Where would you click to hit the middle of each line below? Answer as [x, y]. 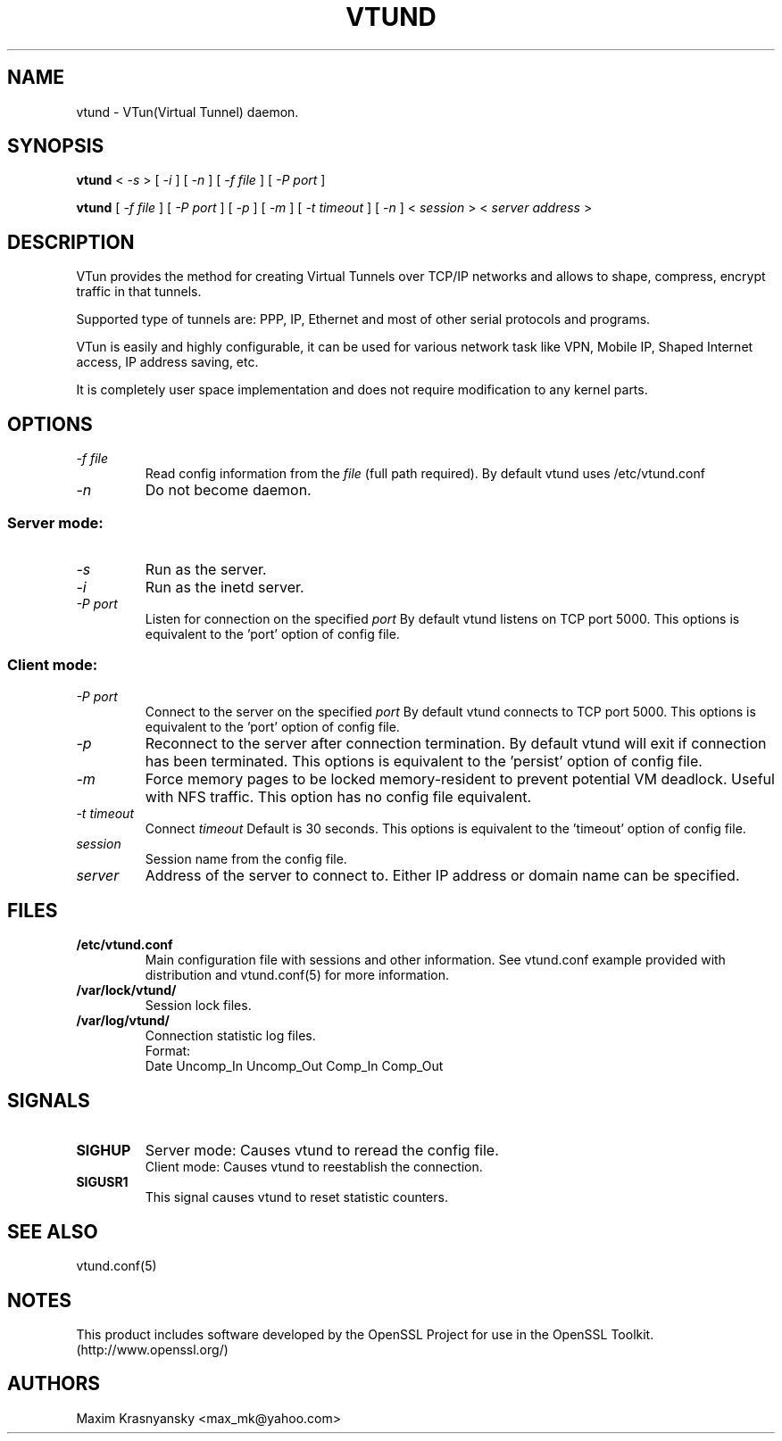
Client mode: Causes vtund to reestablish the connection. [314, 1167]
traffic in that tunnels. [139, 292]
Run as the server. [206, 569]
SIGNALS [49, 1100]
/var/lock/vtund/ [126, 990]
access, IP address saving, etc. [167, 362]
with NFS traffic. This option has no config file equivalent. [338, 796]
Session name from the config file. [246, 858]
